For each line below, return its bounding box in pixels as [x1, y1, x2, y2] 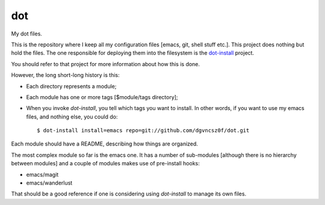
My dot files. [11, 30, 42, 37]
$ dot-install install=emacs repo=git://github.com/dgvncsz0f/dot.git [37, 127, 250, 134]
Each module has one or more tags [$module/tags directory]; [26, 93, 178, 100]
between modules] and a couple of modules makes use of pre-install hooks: [11, 160, 200, 167]
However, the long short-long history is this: [11, 72, 120, 79]
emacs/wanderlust [26, 179, 73, 186]
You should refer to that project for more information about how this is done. [11, 60, 200, 67]
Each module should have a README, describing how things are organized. [11, 140, 199, 147]
